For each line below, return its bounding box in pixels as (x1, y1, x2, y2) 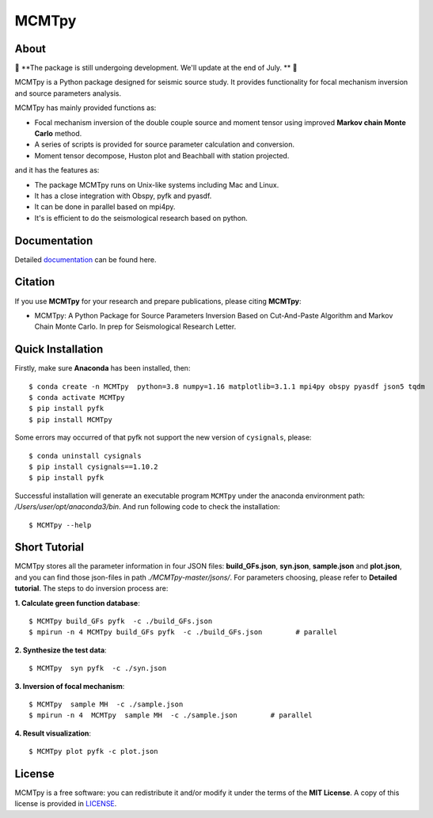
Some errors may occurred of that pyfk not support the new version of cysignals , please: (14, 432, 312, 443)
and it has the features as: (14, 166, 100, 175)
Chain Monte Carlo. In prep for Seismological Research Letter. (34, 321, 237, 332)
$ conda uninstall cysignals (28, 451, 142, 460)
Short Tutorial (14, 541, 85, 554)
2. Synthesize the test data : (14, 645, 107, 655)
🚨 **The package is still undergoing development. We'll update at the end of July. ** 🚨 (14, 63, 298, 73)
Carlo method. (34, 129, 82, 139)
